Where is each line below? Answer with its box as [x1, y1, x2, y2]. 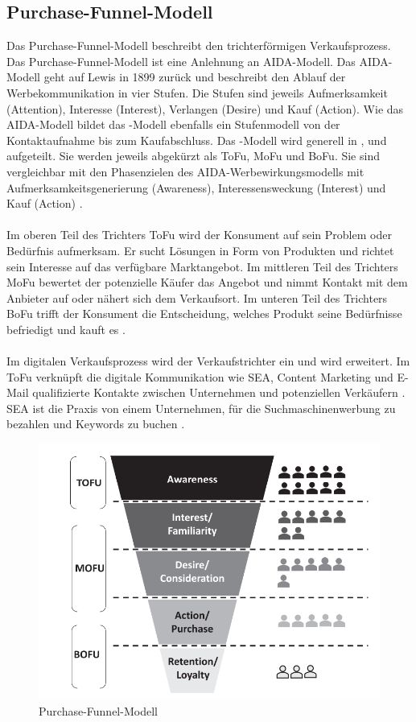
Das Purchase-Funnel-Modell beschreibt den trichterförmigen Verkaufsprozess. [6, 37, 391, 54]
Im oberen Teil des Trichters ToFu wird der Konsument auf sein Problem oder [6, 226, 392, 243]
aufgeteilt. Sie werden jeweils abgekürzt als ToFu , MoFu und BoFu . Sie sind [6, 147, 380, 164]
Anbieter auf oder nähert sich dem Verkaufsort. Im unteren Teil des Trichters [6, 289, 388, 306]
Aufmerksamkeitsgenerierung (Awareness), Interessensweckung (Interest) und [6, 179, 386, 196]
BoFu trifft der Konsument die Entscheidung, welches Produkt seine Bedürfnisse [6, 305, 402, 322]
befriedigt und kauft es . [6, 320, 126, 337]
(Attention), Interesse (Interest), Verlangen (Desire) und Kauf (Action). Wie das [6, 100, 404, 117]
